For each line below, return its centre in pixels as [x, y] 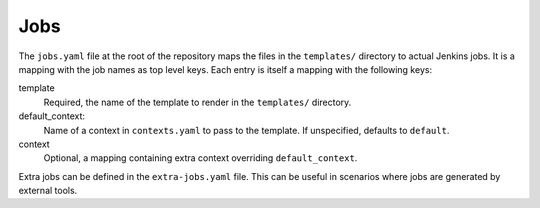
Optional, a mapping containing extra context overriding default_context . [200, 158]
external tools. [48, 191]
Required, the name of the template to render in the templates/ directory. [197, 102]
